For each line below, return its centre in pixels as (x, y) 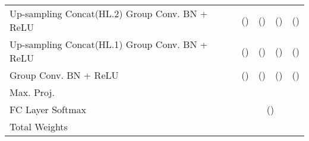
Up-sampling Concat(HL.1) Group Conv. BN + (109, 44)
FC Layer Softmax (48, 109)
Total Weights (39, 126)
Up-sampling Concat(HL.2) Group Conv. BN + (109, 13)
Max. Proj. (32, 92)
